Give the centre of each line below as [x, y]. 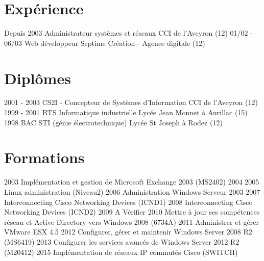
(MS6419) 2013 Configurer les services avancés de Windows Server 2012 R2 [122, 241]
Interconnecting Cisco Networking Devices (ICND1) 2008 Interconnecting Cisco [128, 202]
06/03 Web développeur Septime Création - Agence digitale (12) [105, 43]
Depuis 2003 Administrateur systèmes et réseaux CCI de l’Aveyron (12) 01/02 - [128, 33]
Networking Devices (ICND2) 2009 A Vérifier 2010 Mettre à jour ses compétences [132, 212]
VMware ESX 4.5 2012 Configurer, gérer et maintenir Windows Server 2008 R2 [128, 232]
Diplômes [38, 78]
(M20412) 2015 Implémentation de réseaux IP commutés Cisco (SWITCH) [121, 252]
